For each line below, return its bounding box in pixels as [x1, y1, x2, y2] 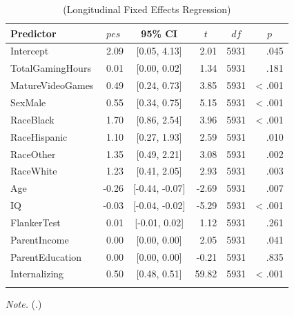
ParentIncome [10, 232, 69, 246]
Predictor [10, 26, 57, 40]
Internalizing [10, 266, 64, 281]
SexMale [10, 95, 46, 109]
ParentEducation [10, 249, 82, 264]
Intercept [10, 43, 49, 58]
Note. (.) [6, 296, 42, 310]
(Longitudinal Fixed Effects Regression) [63, 2, 231, 16]
